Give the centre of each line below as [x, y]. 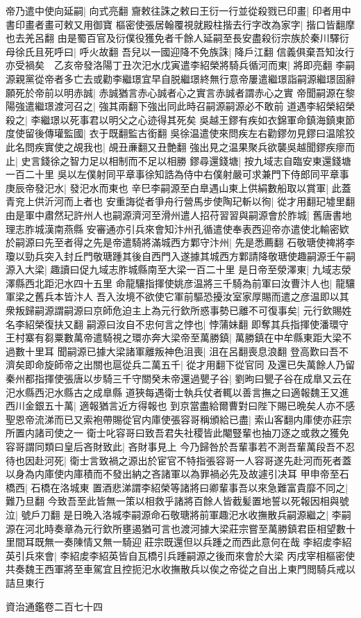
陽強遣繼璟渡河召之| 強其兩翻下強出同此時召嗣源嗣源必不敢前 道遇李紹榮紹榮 [180, 106]
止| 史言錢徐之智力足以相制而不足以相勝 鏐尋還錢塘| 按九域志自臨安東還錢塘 [178, 160]
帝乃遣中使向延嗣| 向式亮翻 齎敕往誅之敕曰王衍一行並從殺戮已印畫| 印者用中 [178, 10]
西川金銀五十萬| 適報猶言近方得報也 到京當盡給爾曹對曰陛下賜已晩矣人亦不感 [180, 406]
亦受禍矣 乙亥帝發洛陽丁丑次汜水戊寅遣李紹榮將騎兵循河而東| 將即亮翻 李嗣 [180, 65]
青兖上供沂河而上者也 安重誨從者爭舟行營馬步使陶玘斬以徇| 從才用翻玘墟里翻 [180, 201]
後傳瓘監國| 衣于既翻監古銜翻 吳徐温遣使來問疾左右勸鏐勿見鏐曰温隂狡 [195, 133]
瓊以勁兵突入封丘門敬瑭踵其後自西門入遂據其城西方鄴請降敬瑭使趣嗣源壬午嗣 [180, 255]
